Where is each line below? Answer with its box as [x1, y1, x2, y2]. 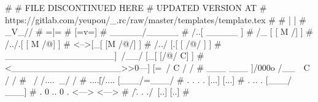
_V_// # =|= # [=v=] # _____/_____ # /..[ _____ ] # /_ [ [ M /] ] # [5, 25, 313, 38]
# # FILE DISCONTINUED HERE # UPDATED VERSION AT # [5, 1, 267, 13]
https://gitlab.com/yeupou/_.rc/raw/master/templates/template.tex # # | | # [5, 13, 306, 26]
